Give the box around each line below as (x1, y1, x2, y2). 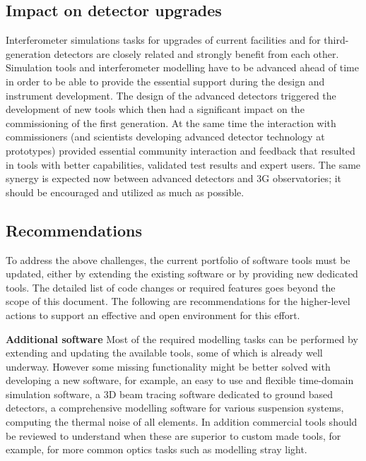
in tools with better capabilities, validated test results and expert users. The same (6, 157, 361, 172)
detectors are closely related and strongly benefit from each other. (54, 46, 339, 61)
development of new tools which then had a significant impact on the (6, 102, 305, 116)
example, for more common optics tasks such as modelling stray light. (6, 442, 307, 457)
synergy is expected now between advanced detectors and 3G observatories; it (6, 171, 342, 186)
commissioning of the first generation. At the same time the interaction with (6, 115, 336, 130)
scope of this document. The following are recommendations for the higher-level (6, 294, 350, 309)
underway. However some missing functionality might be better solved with (6, 359, 331, 373)
